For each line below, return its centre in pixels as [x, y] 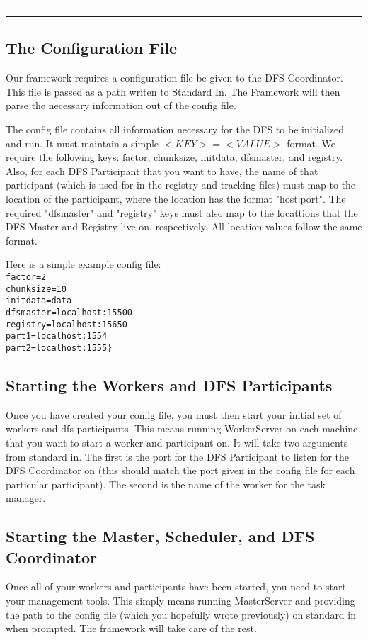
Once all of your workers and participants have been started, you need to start [176, 586]
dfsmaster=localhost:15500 [69, 312]
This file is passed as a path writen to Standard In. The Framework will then [173, 91]
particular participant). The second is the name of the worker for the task [166, 484]
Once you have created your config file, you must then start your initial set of [174, 414]
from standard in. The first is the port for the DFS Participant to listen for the [177, 456]
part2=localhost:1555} [59, 348]
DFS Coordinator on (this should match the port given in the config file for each [180, 470]
